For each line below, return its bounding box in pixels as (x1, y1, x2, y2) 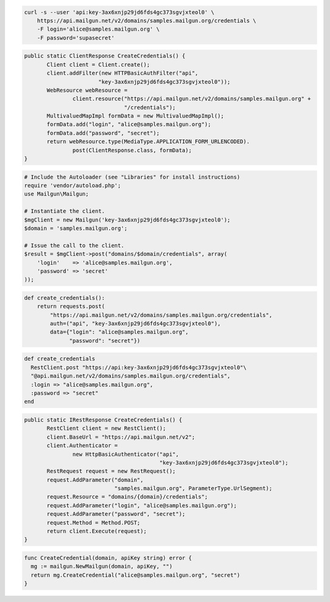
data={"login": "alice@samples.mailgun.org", (50, 329, 189, 336)
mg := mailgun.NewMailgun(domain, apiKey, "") (31, 563, 173, 570)
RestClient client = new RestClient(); (46, 425, 166, 432)
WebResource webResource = (46, 86, 128, 94)
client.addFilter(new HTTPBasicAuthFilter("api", (46, 70, 199, 76)
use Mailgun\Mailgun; (24, 190, 89, 198)
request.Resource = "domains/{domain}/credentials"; (46, 493, 208, 500)
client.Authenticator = (46, 442, 119, 449)
